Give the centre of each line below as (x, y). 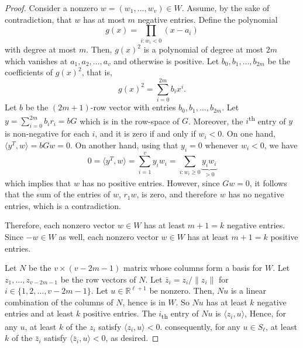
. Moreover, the (216, 121)
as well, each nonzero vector (109, 236)
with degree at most (41, 49)
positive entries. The (119, 313)
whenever (222, 145)
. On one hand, (249, 133)
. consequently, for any (200, 326)
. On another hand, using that (124, 145)
